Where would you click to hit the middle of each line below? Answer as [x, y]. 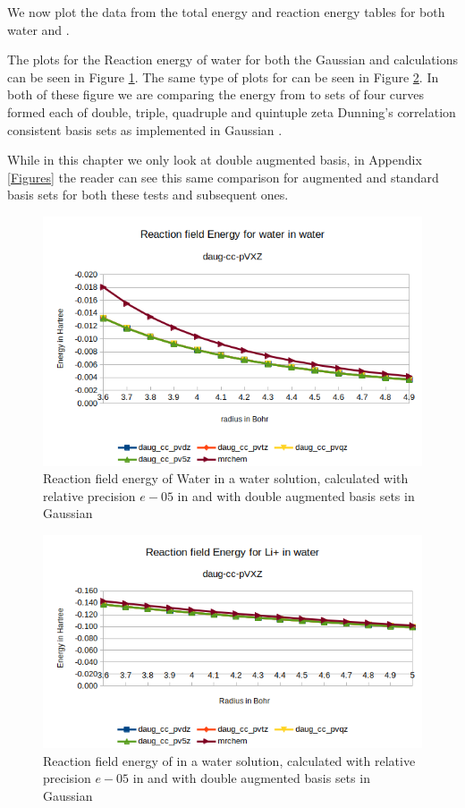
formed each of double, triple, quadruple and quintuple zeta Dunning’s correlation [232, 111]
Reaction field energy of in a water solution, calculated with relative [229, 760]
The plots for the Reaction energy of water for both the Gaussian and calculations [232, 60]
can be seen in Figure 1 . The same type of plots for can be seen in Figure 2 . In [223, 77]
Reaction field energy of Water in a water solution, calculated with [226, 478]
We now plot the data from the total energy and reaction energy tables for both [226, 12]
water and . [38, 29]
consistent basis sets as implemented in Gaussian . [145, 129]
